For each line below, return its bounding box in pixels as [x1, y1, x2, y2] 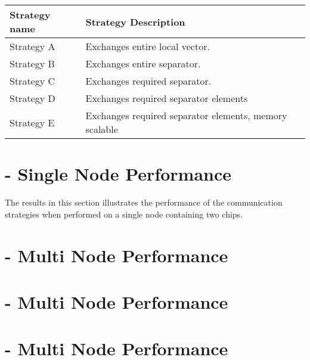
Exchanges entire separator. [85, 57, 201, 70]
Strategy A [10, 39, 55, 53]
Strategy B [10, 57, 55, 70]
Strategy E [10, 115, 55, 129]
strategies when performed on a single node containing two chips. [5, 207, 243, 220]
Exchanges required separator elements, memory [85, 108, 287, 122]
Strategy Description [85, 14, 185, 29]
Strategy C [10, 74, 55, 88]
